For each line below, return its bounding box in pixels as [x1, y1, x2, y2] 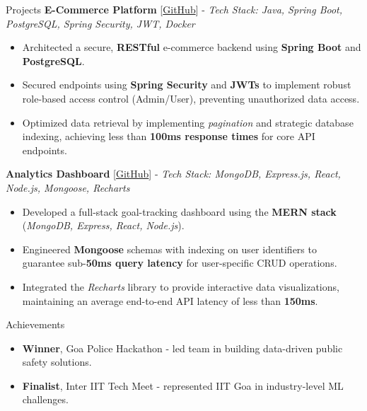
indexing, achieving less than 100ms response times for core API [22, 129, 315, 144]
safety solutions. [22, 354, 92, 369]
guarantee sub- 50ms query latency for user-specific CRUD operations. [22, 255, 337, 270]
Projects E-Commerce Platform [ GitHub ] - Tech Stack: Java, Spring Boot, [6, 2, 343, 16]
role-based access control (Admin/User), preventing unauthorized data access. [22, 91, 360, 105]
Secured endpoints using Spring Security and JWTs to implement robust [22, 77, 351, 92]
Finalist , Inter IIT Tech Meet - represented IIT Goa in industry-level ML [22, 378, 344, 393]
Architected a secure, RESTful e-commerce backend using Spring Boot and [22, 40, 361, 54]
